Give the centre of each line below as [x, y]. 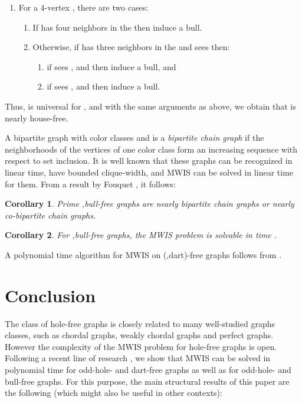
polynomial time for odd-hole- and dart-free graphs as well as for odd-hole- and [148, 369]
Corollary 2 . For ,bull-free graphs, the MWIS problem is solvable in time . [141, 235]
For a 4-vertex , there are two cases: [83, 7]
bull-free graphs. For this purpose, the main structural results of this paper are [147, 381]
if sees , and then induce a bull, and [111, 66]
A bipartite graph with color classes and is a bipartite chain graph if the [134, 138]
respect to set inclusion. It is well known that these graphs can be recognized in [149, 161]
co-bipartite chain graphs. [50, 215]
